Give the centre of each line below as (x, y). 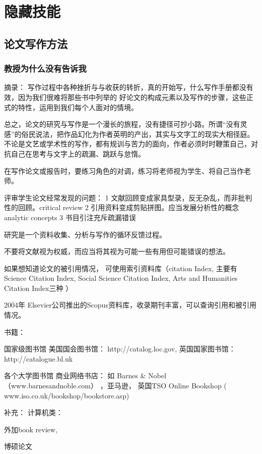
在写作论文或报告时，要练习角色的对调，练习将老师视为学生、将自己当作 (124, 170)
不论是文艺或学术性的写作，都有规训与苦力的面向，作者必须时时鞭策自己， (127, 144)
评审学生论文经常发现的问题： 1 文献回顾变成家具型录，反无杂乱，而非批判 (128, 197)
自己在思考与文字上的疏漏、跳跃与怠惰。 (78, 153)
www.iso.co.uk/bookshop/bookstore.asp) (67, 395)
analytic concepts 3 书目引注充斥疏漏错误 (70, 217)
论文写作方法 (36, 43)
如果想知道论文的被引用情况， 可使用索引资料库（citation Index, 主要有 (121, 268)
